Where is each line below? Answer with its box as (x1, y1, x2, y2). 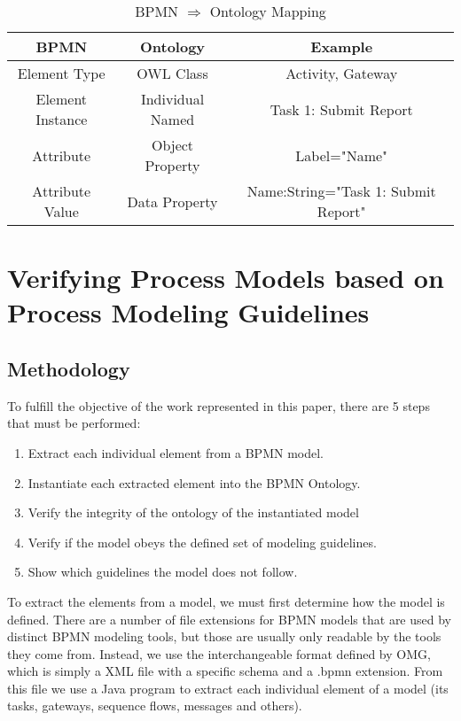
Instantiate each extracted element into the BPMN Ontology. (27, 473, 361, 492)
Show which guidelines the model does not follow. (27, 562, 298, 581)
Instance (35, 109, 88, 129)
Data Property (127, 190, 218, 212)
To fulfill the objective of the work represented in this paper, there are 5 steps (7, 396, 430, 415)
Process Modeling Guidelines (7, 294, 370, 330)
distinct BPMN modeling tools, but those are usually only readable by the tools (7, 627, 441, 646)
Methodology (7, 354, 130, 382)
